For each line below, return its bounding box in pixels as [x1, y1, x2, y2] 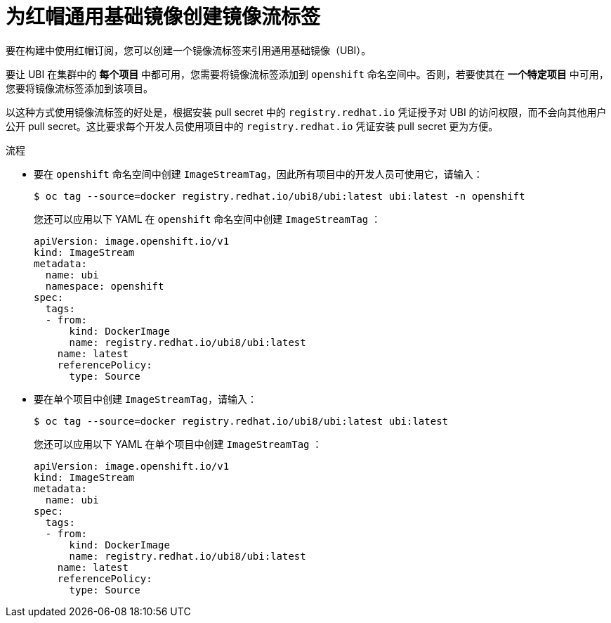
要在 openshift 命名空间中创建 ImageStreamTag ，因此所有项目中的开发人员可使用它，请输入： [34, 167, 483, 180]
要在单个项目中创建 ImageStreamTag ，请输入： [34, 392, 257, 405]
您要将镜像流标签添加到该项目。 [6, 82, 153, 94]
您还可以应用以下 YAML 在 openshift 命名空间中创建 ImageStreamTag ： [34, 212, 381, 225]
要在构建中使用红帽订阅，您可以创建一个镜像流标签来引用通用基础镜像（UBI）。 [6, 44, 372, 56]
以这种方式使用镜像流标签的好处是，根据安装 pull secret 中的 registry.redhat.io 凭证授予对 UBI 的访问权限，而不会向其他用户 [6, 105, 607, 118]
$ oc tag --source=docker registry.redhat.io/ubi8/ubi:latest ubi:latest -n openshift [34, 190, 525, 202]
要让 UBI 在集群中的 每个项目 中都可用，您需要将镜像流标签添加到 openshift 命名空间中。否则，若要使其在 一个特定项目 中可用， [6, 68, 609, 80]
